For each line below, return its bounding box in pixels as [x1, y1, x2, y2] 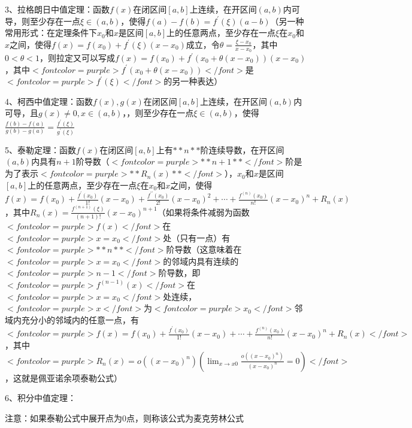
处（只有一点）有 [163, 231, 231, 244]
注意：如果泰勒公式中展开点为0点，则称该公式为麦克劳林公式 [5, 411, 244, 424]
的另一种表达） [163, 75, 223, 87]
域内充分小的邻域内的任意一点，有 [5, 313, 139, 326]
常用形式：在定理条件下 [5, 26, 97, 39]
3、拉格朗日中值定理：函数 [5, 3, 110, 15]
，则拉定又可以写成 [39, 51, 115, 64]
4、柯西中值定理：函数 [5, 95, 93, 107]
